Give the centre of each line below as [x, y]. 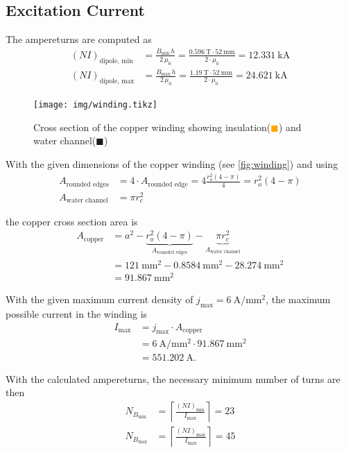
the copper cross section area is [72, 221]
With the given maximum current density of [100, 299]
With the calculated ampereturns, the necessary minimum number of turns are [173, 378]
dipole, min [116, 61]
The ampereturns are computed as [79, 39]
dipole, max [117, 82]
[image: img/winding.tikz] [95, 105]
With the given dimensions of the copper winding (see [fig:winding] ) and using [172, 163]
